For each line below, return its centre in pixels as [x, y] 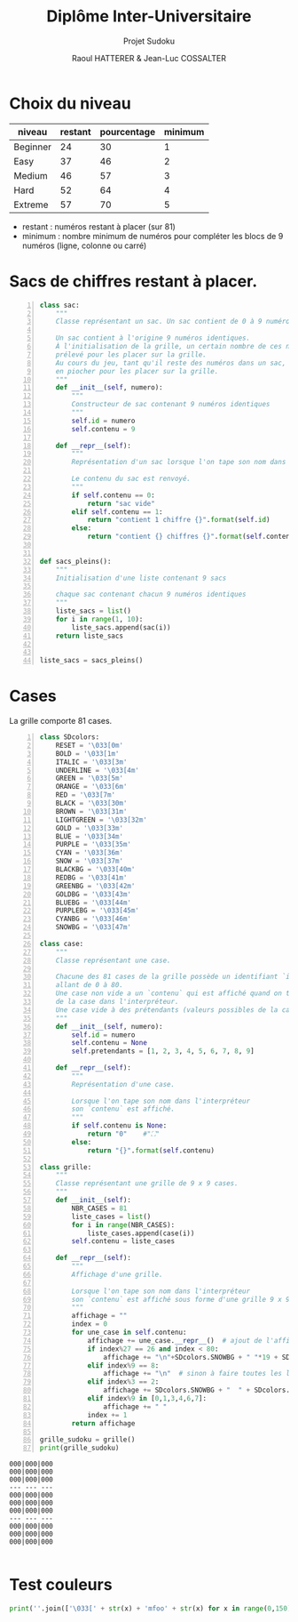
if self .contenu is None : [119, 1126]
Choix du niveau [70, 103]
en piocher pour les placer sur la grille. [137, 371]
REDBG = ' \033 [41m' [91, 878]
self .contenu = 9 [103, 429]
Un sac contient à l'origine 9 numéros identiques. [153, 338]
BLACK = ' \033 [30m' [91, 803]
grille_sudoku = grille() [87, 1440]
